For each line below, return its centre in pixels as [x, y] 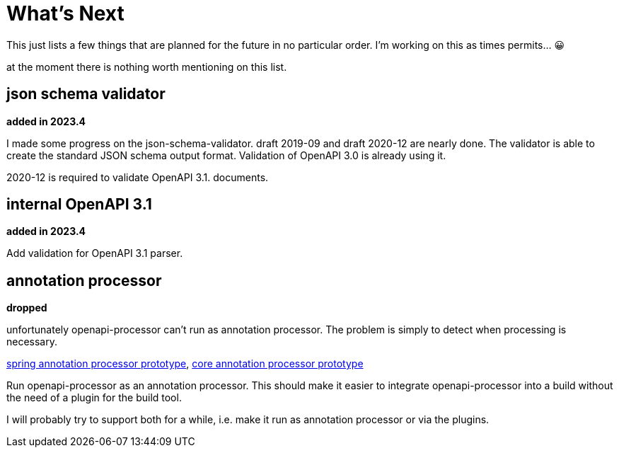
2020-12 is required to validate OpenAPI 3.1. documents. [138, 177]
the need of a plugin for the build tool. [94, 398]
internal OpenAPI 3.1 [79, 205]
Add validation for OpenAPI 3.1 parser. [95, 253]
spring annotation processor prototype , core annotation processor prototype [185, 364]
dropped [27, 308]
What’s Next [65, 13]
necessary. [32, 342]
